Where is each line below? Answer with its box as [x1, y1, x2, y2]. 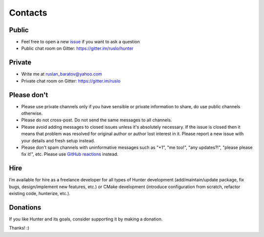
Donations [9, 203, 42, 212]
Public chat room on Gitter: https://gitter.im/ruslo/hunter [21, 45, 134, 51]
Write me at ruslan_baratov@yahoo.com [21, 71, 102, 77]
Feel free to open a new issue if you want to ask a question [21, 39, 140, 45]
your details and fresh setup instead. [21, 138, 95, 143]
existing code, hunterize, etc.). [9, 191, 70, 197]
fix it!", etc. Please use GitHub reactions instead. [21, 151, 118, 157]
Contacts [9, 7, 47, 18]
